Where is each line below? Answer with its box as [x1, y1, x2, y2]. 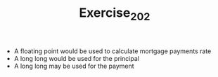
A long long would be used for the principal [13, 54, 139, 62]
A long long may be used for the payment [13, 62, 135, 70]
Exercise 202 [79, 5, 150, 23]
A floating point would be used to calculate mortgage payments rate [13, 47, 212, 55]
